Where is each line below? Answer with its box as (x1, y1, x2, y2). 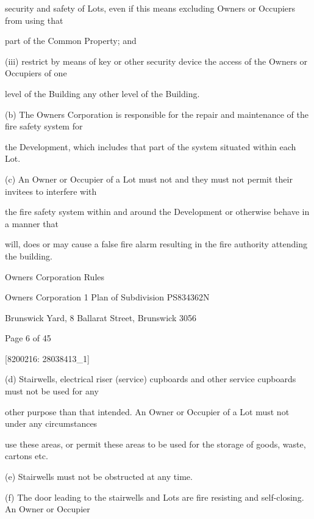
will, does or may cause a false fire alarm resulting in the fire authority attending (5, 238, 307, 250)
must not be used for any (5, 385, 99, 397)
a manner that (5, 217, 59, 230)
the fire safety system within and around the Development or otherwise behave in (5, 205, 310, 218)
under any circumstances (5, 417, 98, 430)
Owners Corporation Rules (5, 270, 105, 283)
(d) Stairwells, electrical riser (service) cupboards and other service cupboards (5, 372, 296, 385)
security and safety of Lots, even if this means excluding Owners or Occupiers (5, 2, 296, 14)
